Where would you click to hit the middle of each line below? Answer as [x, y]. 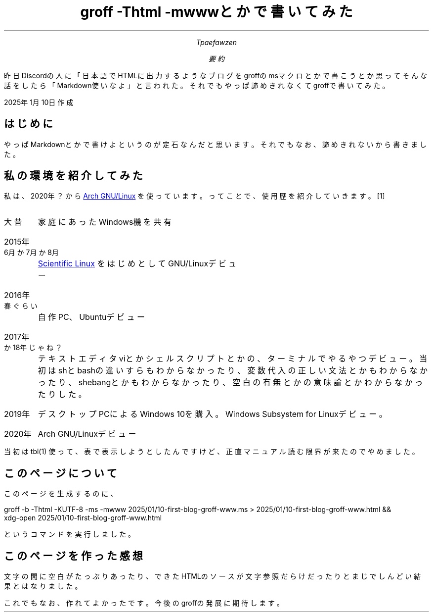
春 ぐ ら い [21, 306]
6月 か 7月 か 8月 [32, 253]
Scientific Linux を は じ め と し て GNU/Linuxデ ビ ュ [137, 264]
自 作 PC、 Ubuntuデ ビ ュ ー [91, 317]
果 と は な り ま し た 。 [43, 586]
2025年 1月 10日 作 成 [39, 102]
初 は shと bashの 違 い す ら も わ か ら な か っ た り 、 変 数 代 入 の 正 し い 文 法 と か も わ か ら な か [233, 371]
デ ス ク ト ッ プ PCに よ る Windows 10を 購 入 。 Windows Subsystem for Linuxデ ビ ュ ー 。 [212, 414]
